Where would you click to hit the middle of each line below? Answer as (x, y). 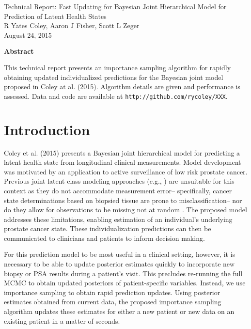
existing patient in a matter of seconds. (62, 321)
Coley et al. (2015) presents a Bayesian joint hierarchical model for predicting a (122, 152)
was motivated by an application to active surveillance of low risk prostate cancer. (126, 171)
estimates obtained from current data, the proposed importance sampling (113, 302)
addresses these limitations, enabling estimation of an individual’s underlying (118, 219)
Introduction (47, 129)
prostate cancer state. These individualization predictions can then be (108, 228)
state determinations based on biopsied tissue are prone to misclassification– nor (123, 200)
